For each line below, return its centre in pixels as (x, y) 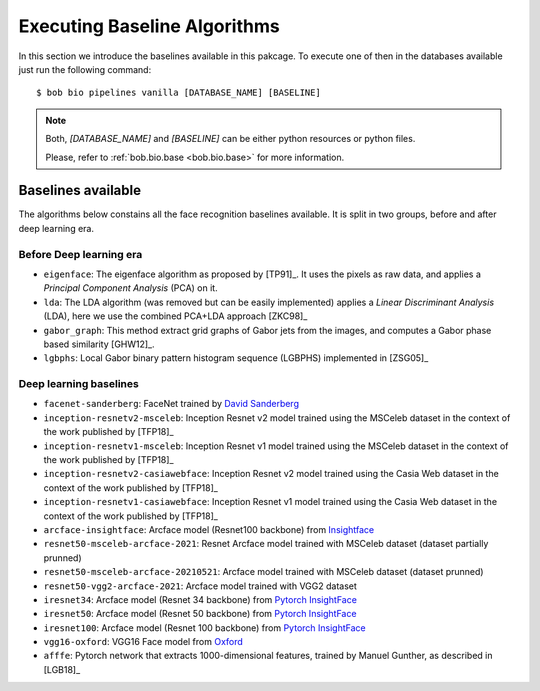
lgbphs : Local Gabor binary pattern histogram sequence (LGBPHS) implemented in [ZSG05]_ (236, 358)
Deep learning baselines (78, 384)
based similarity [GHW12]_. (99, 344)
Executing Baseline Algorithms (149, 26)
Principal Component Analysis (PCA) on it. (131, 288)
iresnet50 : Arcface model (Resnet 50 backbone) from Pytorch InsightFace (200, 614)
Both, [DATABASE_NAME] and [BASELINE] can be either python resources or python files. (230, 139)
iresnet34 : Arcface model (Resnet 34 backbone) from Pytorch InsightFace (200, 599)
